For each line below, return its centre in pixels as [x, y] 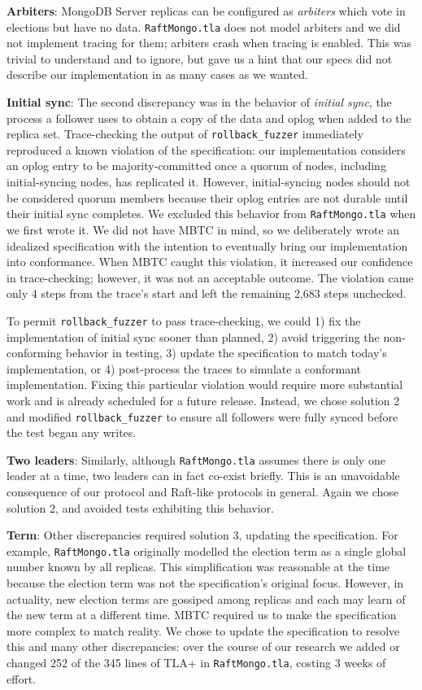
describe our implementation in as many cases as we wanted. [158, 74]
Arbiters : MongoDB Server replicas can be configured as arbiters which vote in [206, 11]
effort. [22, 678]
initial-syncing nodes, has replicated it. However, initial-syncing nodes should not [209, 182]
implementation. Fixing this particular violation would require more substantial [205, 384]
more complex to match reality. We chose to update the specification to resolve [203, 630]
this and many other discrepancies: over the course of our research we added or [203, 646]
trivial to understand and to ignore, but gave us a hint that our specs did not [200, 58]
